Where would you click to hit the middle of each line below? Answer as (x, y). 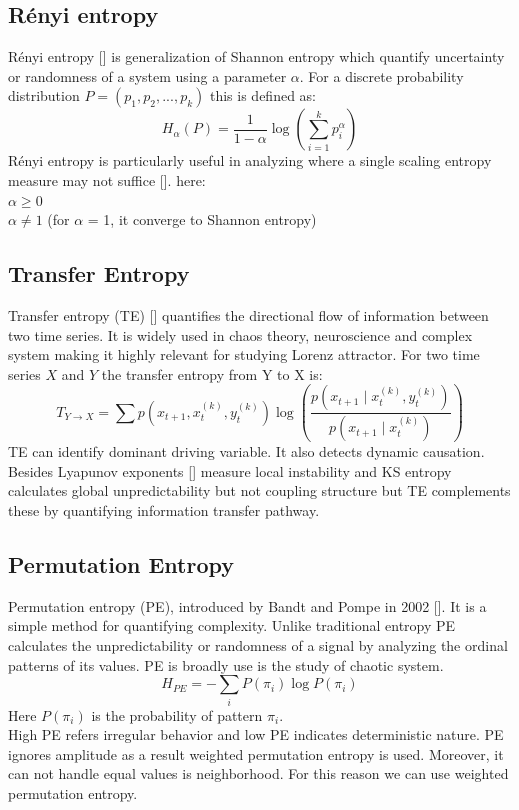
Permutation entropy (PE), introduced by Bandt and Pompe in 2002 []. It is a (247, 605)
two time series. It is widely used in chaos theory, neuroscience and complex (240, 334)
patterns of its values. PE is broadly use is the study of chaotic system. (226, 664)
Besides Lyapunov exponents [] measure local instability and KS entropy (230, 470)
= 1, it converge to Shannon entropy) (202, 219)
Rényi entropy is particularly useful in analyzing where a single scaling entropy (250, 160)
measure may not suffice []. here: (107, 179)
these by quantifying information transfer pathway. (164, 510)
